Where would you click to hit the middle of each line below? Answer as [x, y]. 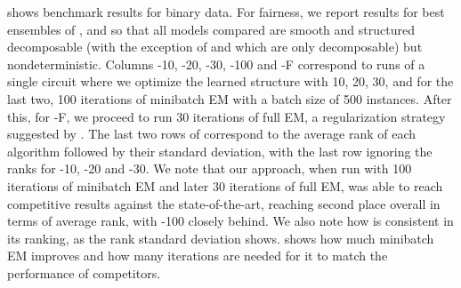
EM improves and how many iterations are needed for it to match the [198, 256]
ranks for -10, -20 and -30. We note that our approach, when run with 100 [210, 168]
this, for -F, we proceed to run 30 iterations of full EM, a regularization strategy [226, 116]
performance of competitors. [84, 272]
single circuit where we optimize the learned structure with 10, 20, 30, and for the [230, 81]
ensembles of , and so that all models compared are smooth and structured [211, 29]
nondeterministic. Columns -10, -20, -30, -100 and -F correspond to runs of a [216, 64]
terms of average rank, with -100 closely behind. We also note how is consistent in [230, 221]
